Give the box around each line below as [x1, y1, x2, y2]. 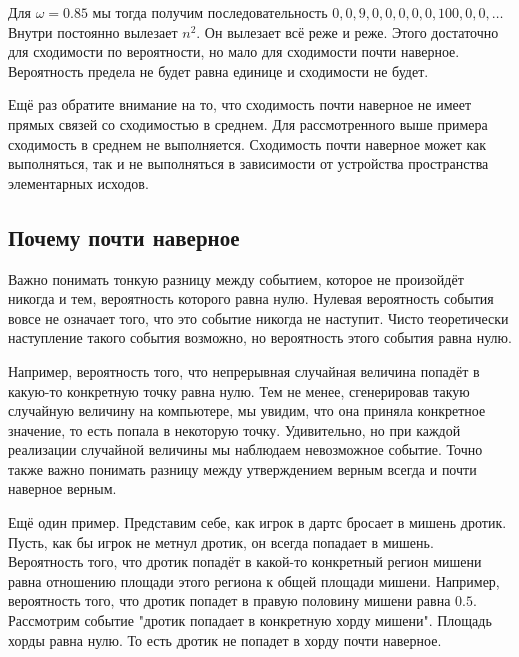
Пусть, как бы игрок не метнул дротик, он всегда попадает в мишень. [8, 531, 434, 552]
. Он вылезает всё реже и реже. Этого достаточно [196, 21, 499, 42]
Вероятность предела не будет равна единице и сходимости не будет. [8, 60, 429, 81]
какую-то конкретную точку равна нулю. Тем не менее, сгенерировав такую [8, 380, 470, 401]
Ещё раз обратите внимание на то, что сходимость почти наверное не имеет [8, 94, 472, 115]
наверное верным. [8, 478, 117, 499]
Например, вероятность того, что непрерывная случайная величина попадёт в [8, 360, 480, 381]
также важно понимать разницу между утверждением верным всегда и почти [8, 458, 477, 479]
